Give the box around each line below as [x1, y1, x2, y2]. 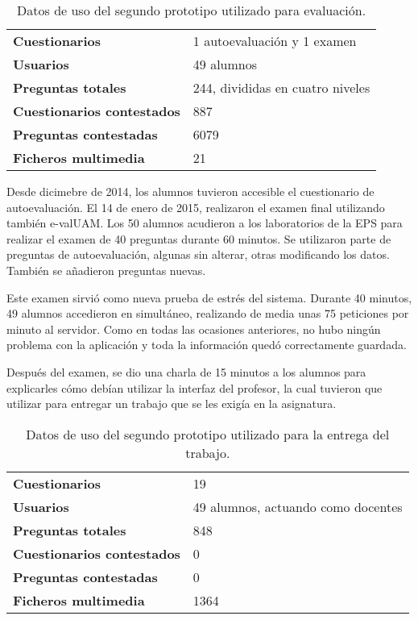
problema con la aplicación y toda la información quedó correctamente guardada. [6, 336, 407, 353]
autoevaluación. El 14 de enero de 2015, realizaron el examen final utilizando [6, 198, 385, 215]
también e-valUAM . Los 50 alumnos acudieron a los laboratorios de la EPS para [6, 214, 403, 231]
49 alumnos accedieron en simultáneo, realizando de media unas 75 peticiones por [6, 305, 409, 322]
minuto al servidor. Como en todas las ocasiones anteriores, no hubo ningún [6, 320, 381, 337]
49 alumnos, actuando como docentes [192, 497, 403, 516]
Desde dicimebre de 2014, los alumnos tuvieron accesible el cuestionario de [6, 183, 375, 199]
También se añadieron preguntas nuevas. [6, 261, 206, 278]
